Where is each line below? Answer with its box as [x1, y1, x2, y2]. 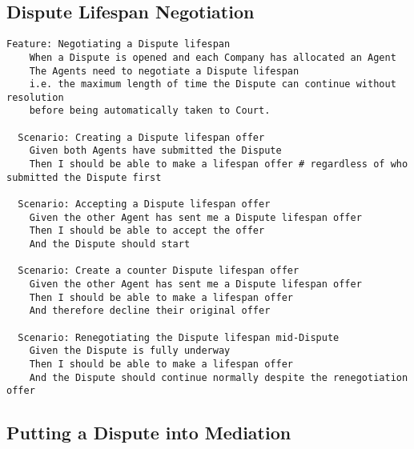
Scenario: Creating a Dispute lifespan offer [18, 131, 265, 143]
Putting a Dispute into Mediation [6, 420, 291, 445]
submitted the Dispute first [6, 171, 162, 183]
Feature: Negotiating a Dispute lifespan [6, 38, 231, 50]
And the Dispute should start [29, 239, 191, 251]
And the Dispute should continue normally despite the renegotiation [29, 371, 408, 383]
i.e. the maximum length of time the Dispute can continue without [29, 78, 396, 90]
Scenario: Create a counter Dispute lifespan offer [18, 265, 299, 277]
